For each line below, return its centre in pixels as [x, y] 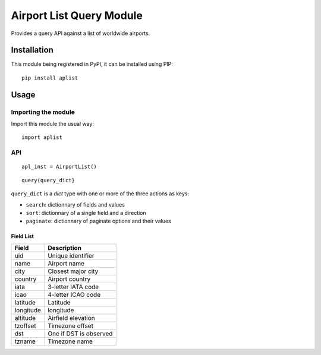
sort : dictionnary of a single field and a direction [86, 213]
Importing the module [43, 112]
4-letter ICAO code [74, 294]
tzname [25, 341]
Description [65, 248]
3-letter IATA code [73, 287]
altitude [25, 318]
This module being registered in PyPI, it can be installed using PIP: [92, 64]
